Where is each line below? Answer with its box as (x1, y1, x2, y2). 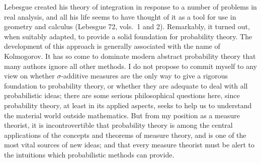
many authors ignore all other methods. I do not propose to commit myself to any (4, 60, 257, 71)
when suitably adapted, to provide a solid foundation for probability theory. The (4, 31, 252, 41)
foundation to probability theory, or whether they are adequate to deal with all (4, 80, 248, 91)
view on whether (4, 70, 55, 81)
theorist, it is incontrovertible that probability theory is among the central (4, 120, 233, 130)
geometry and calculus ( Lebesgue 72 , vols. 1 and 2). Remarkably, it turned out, (4, 21, 250, 32)
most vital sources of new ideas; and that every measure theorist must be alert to (4, 139, 255, 150)
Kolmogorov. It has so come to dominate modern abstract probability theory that (4, 50, 256, 61)
